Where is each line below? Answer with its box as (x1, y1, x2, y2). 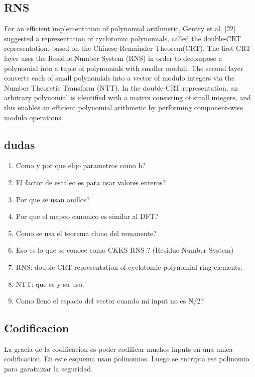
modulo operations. (4, 112, 63, 122)
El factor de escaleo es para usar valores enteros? (16, 177, 166, 187)
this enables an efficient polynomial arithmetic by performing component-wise (4, 102, 243, 112)
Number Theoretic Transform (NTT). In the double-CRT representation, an (4, 82, 238, 93)
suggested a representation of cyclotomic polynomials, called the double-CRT (4, 33, 241, 43)
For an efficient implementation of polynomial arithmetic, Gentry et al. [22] (4, 23, 236, 34)
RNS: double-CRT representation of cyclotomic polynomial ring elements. (16, 261, 242, 272)
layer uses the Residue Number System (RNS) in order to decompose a (4, 52, 222, 63)
